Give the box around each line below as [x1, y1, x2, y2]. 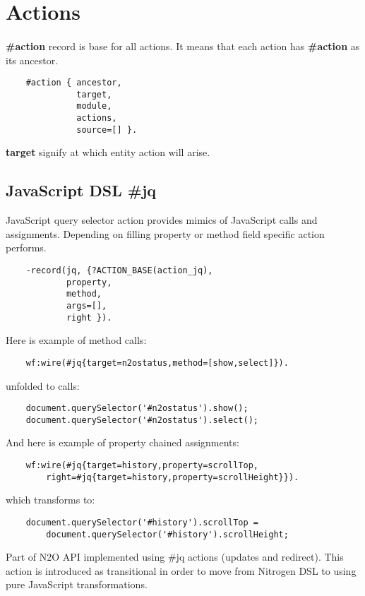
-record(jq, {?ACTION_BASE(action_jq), [25, 266, 213, 276]
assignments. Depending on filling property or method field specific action [6, 226, 325, 241]
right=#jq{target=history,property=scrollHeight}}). [46, 472, 299, 482]
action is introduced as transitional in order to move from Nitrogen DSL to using [6, 563, 357, 578]
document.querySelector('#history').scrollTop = [25, 517, 258, 528]
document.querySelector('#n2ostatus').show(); [25, 403, 249, 414]
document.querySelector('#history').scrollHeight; [46, 529, 289, 540]
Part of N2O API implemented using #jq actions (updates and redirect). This [6, 549, 344, 564]
